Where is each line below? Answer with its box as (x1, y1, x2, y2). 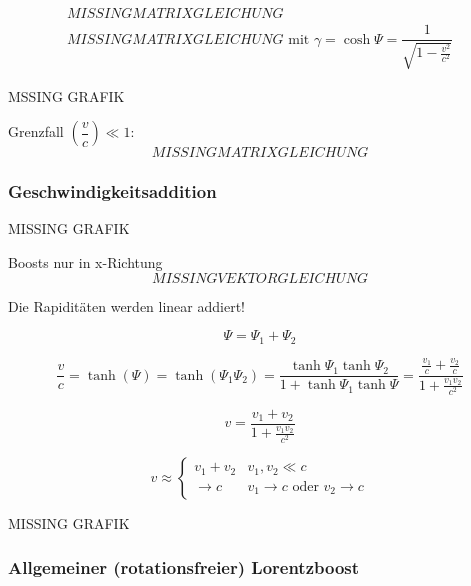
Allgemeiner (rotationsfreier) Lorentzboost (8, 555, 360, 580)
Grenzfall (8, 121, 64, 142)
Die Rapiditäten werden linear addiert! (8, 295, 245, 316)
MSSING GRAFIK (8, 85, 125, 106)
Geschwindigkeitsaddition (8, 179, 217, 204)
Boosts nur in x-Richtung (8, 251, 163, 272)
